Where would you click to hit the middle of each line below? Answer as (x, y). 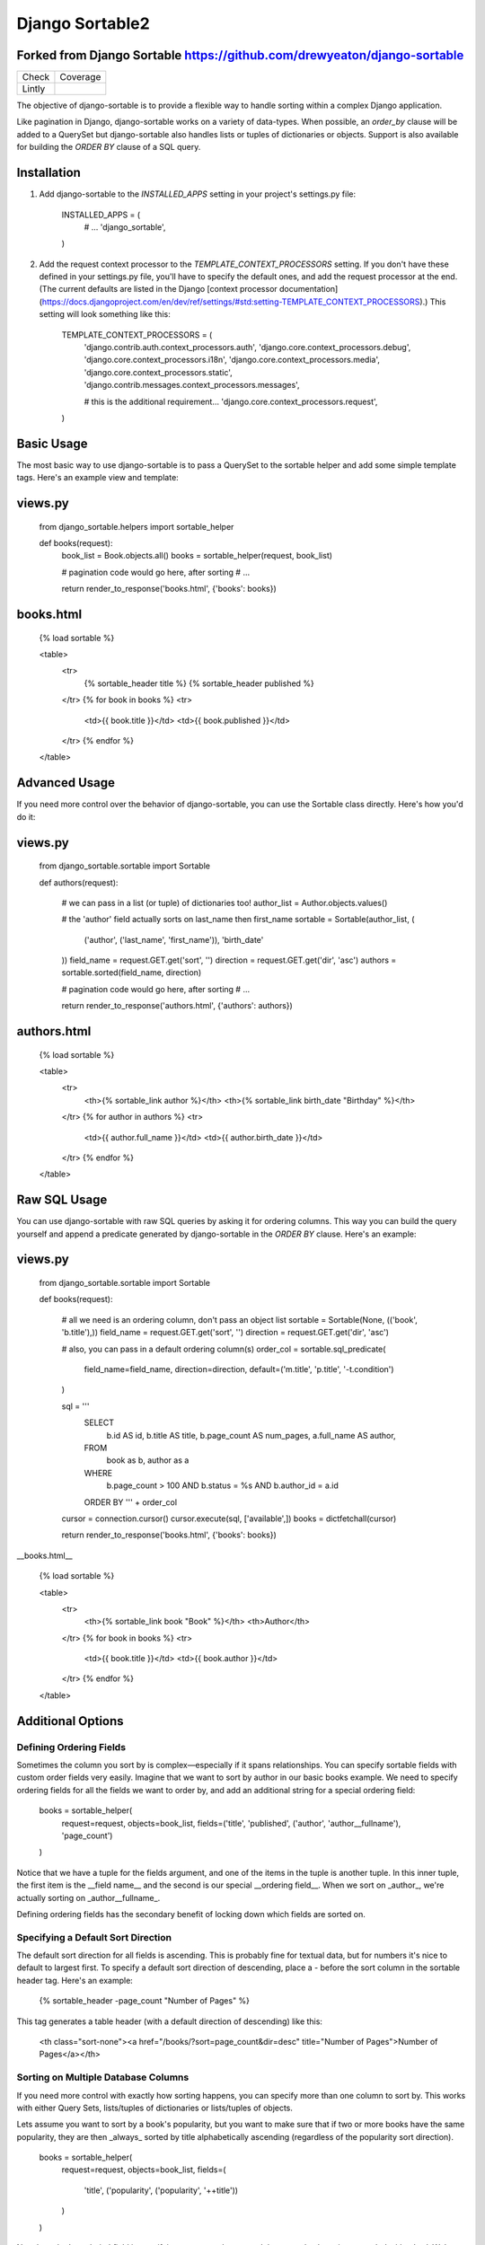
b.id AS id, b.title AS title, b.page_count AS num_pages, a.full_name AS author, (251, 1435)
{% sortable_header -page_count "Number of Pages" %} (145, 2001)
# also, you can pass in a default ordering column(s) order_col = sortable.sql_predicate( (224, 1349)
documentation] (309, 289)
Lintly (34, 89)
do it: (26, 816)
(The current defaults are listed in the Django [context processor (158, 289)
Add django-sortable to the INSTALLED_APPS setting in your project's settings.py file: (198, 194)
